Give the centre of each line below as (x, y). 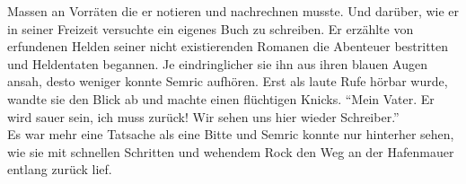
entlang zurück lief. (60, 169)
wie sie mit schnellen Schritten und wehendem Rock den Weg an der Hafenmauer (231, 151)
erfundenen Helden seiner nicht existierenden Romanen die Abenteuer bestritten (228, 46)
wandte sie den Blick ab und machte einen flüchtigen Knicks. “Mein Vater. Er (221, 98)
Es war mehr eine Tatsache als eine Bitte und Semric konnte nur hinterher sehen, (231, 134)
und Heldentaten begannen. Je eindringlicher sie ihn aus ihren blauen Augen (217, 63)
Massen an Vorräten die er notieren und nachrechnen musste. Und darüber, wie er (233, 11)
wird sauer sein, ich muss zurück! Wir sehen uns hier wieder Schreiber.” (203, 116)
